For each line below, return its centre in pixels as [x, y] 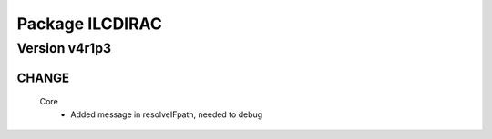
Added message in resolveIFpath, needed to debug [167, 114]
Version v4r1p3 [64, 48]
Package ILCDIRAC [90, 24]
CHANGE [43, 78]
